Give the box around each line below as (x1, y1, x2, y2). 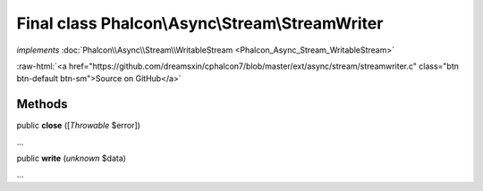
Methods (16, 96, 68, 112)
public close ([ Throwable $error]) (16, 120, 140, 131)
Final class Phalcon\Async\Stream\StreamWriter (16, 13, 384, 33)
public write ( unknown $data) (16, 153, 127, 164)
